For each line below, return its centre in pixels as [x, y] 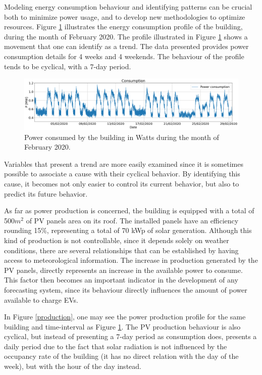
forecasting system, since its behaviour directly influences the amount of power [126, 289]
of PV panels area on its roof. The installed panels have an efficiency [132, 220]
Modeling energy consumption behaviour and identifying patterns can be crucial [128, 7]
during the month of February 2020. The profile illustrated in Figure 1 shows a [126, 36]
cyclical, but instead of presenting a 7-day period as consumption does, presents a [130, 336]
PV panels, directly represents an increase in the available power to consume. [123, 270]
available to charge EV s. [41, 299]
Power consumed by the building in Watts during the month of [122, 137]
